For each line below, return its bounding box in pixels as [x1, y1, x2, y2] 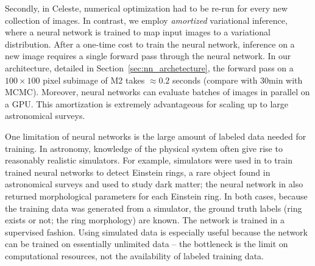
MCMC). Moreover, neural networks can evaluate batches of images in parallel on [5, 85, 310, 98]
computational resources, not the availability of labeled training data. [5, 249, 264, 262]
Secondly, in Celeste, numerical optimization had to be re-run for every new [5, 2, 288, 14]
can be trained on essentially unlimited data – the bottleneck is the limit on [5, 237, 288, 250]
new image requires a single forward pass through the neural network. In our [5, 49, 291, 62]
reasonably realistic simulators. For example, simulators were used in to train [5, 154, 292, 167]
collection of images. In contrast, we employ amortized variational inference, [5, 13, 288, 26]
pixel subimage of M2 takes [43, 73, 145, 86]
